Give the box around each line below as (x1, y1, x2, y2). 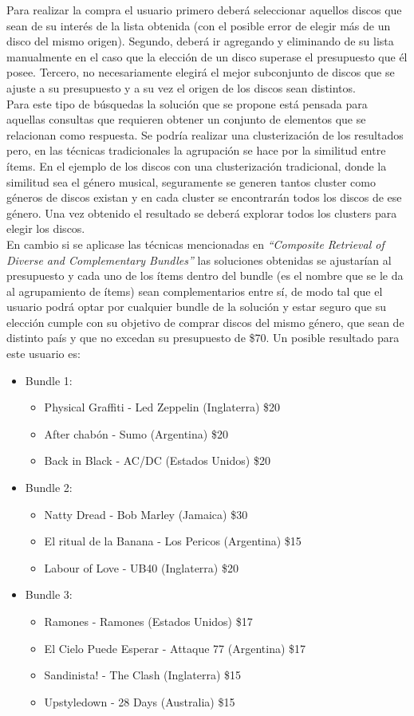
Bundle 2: (25, 479, 73, 496)
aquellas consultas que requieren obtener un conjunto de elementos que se (6, 111, 366, 128)
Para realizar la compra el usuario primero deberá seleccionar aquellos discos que (6, 2, 402, 18)
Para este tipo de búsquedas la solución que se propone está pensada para (6, 95, 368, 112)
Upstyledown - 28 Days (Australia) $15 (44, 693, 235, 710)
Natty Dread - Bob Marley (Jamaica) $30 (44, 506, 248, 522)
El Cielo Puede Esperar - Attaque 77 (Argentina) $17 (44, 639, 306, 656)
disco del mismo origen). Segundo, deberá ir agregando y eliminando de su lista (6, 33, 394, 49)
